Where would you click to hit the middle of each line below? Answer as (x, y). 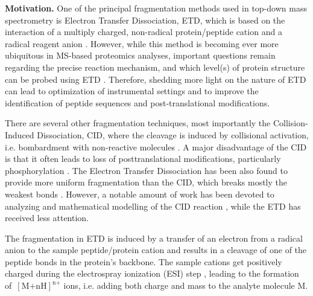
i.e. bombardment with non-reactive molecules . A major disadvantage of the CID (156, 146)
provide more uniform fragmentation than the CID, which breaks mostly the (146, 182)
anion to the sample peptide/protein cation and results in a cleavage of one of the (156, 250)
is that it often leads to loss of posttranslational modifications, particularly (143, 159)
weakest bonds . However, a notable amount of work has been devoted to (140, 194)
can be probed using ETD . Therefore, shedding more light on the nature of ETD (156, 79)
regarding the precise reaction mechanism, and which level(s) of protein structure (155, 67)
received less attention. (47, 218)
